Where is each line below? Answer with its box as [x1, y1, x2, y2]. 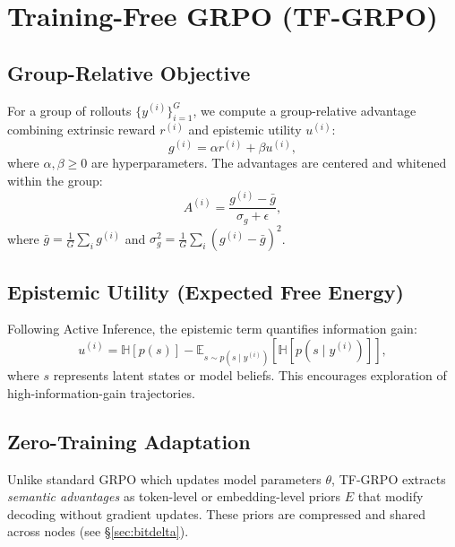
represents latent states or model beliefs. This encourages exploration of [53, 366, 447, 385]
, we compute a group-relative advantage [193, 100, 416, 119]
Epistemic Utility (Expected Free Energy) [7, 277, 404, 305]
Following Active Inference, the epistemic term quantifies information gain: [7, 319, 417, 338]
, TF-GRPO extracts [331, 469, 446, 488]
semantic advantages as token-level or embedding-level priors [7, 487, 341, 506]
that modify [357, 487, 424, 506]
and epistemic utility [188, 120, 302, 139]
